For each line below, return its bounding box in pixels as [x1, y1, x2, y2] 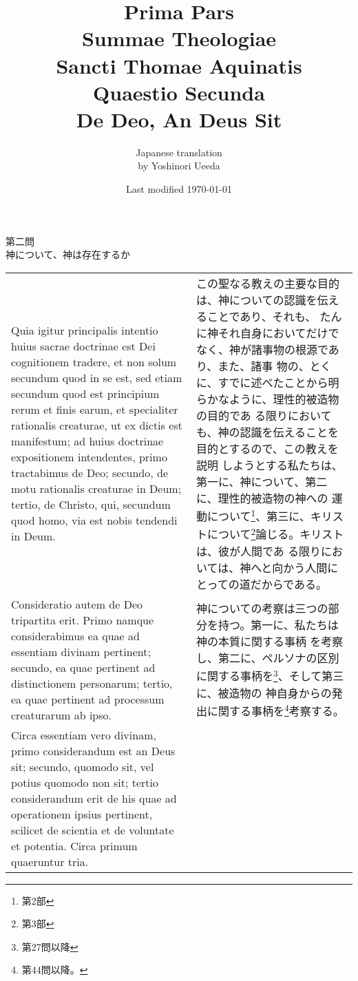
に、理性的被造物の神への [196, 489, 328, 506]
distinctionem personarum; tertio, [11, 675, 173, 691]
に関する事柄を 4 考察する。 [207, 700, 344, 719]
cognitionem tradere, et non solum [11, 354, 177, 370]
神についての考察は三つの [196, 600, 328, 617]
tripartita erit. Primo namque [11, 611, 154, 628]
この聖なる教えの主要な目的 [196, 275, 339, 291]
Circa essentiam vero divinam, [11, 726, 156, 743]
